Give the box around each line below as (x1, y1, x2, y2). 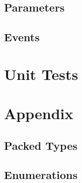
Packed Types (4, 137, 77, 153)
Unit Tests (4, 63, 78, 84)
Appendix (4, 103, 73, 124)
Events (4, 29, 40, 45)
